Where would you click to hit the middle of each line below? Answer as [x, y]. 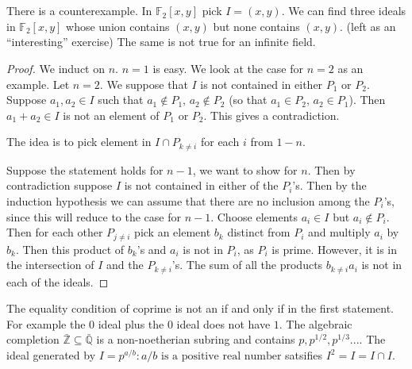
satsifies [304, 355]
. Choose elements [254, 216]
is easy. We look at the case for [228, 68]
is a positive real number [221, 357]
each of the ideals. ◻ [58, 281]
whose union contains [118, 26]
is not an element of [111, 115]
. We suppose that [144, 84]
